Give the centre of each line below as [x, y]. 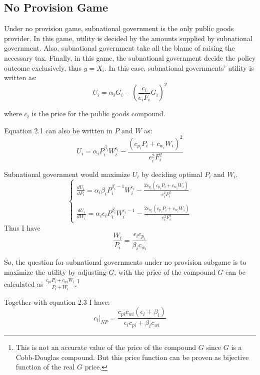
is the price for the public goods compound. [98, 114]
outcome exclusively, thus [43, 67]
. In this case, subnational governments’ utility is [179, 67]
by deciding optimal [172, 174]
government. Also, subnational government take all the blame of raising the [119, 48]
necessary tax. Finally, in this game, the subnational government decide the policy [130, 57]
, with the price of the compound [165, 272]
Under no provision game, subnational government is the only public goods [119, 28]
